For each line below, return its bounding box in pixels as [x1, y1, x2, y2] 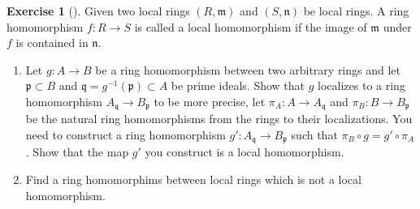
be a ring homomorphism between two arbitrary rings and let [95, 61, 401, 78]
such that [291, 126, 338, 143]
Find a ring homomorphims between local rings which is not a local [25, 171, 362, 188]
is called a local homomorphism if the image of [134, 18, 367, 35]
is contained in [15, 34, 89, 51]
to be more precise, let [154, 92, 266, 109]
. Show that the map [25, 143, 129, 160]
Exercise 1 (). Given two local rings [6, 2, 190, 19]
